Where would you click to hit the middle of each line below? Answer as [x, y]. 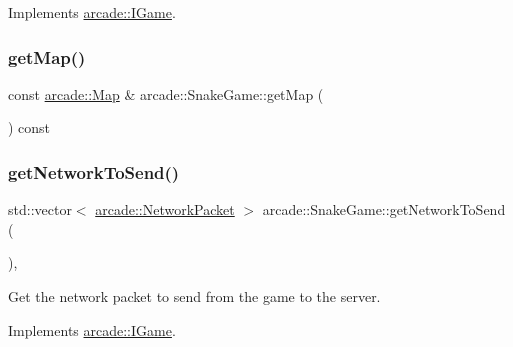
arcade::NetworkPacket [165, 209]
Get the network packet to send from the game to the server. [194, 296]
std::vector [40, 209]
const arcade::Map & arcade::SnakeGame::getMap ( [166, 93]
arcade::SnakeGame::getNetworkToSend [384, 209]
